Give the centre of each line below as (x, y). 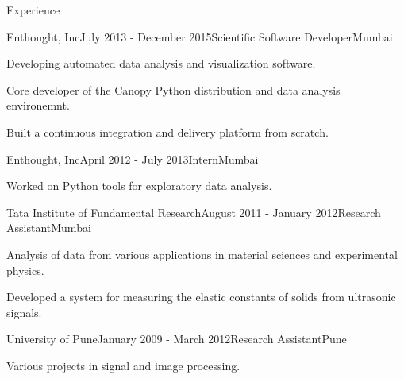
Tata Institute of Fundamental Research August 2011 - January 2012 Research (194, 212)
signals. (24, 312)
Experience (33, 10)
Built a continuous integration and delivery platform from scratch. (167, 131)
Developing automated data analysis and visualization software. (161, 63)
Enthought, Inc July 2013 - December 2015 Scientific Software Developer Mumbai (200, 36)
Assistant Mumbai (49, 228)
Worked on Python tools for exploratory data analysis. (139, 186)
